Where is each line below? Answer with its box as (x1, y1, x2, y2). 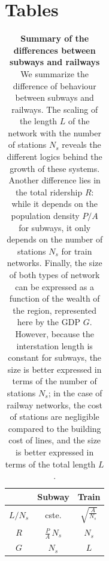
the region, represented (13, 303, 97, 316)
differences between (13, 43, 96, 56)
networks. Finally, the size (7, 256, 102, 269)
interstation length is (16, 339, 93, 352)
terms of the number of (12, 375, 97, 387)
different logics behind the (7, 150, 102, 163)
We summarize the (20, 67, 89, 80)
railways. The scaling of (11, 103, 98, 115)
